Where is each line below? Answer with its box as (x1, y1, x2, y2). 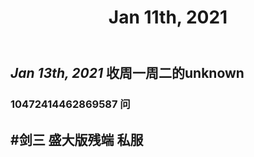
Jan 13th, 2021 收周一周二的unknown (10, 65, 245, 82)
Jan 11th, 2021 (108, 6, 228, 29)
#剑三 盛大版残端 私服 (10, 131, 144, 148)
